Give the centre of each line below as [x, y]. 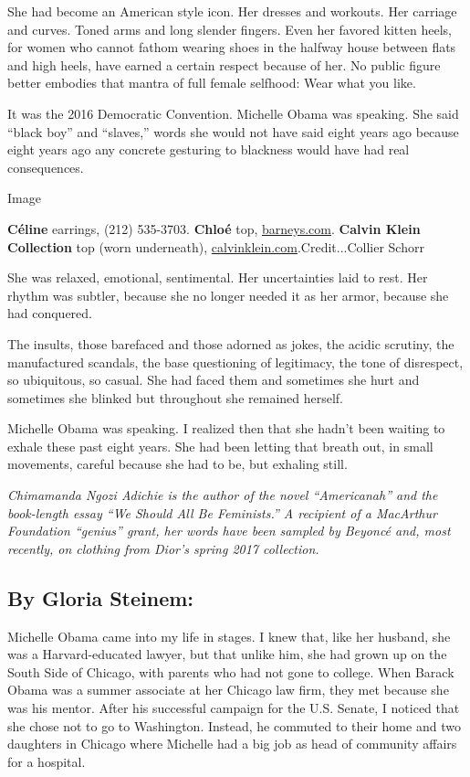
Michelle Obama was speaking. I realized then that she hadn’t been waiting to [226, 428]
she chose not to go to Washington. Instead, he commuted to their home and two [234, 725]
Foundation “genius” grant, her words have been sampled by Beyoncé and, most [229, 531]
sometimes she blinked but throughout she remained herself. [176, 397]
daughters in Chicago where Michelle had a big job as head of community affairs [232, 744]
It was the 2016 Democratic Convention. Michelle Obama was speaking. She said [233, 113]
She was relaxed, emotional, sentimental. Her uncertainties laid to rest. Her [218, 277]
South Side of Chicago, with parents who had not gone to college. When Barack [231, 671]
